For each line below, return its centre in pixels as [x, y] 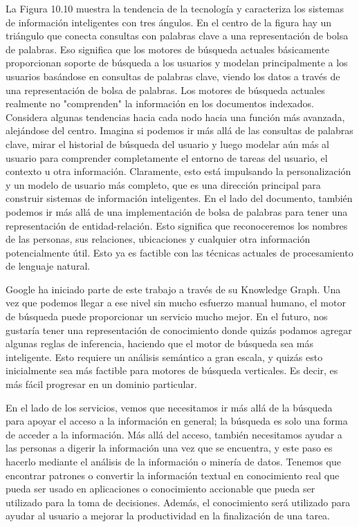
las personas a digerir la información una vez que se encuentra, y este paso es [169, 448]
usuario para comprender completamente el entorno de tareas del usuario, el [167, 157]
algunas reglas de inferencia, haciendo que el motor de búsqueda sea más [159, 343]
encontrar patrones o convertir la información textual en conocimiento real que [173, 475]
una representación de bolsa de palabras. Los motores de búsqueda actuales [165, 90]
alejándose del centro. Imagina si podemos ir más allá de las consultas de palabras [179, 130]
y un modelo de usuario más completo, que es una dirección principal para [163, 184]
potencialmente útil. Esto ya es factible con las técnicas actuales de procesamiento [179, 252]
